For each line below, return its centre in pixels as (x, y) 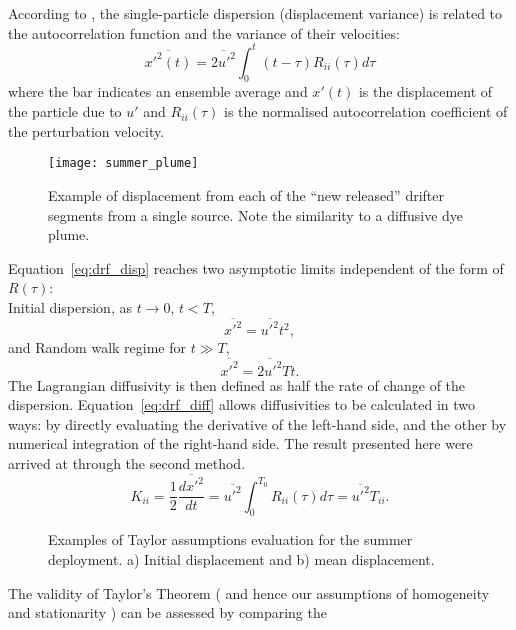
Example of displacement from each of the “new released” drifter (246, 194)
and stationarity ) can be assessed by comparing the (167, 612)
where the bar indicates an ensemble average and (158, 91)
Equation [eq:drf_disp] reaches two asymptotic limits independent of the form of (256, 267)
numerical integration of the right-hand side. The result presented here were (240, 443)
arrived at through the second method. (127, 462)
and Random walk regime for (97, 347)
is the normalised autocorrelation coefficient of (366, 111)
